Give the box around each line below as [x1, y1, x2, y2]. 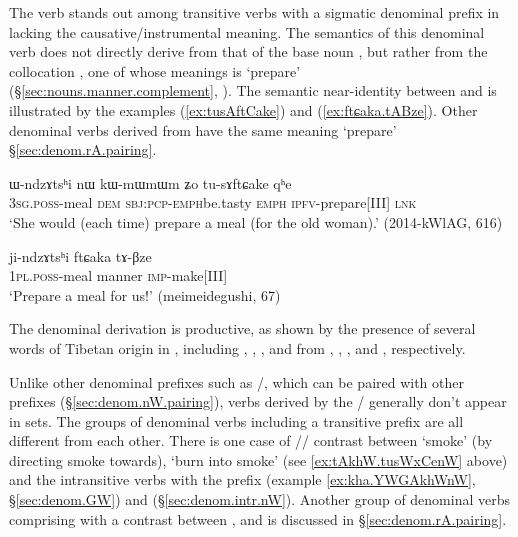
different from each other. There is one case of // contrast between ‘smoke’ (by [9, 430, 493, 451]
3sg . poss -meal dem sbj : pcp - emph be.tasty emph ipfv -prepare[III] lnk [9, 192, 417, 213]
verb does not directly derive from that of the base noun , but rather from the [9, 41, 488, 62]
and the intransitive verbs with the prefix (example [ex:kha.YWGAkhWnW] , [9, 469, 476, 490]
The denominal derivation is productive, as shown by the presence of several [9, 318, 476, 339]
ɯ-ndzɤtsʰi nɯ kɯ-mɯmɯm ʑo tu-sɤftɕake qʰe [9, 172, 292, 193]
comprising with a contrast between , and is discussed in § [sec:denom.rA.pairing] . [9, 508, 507, 529]
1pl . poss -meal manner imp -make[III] [9, 265, 228, 286]
